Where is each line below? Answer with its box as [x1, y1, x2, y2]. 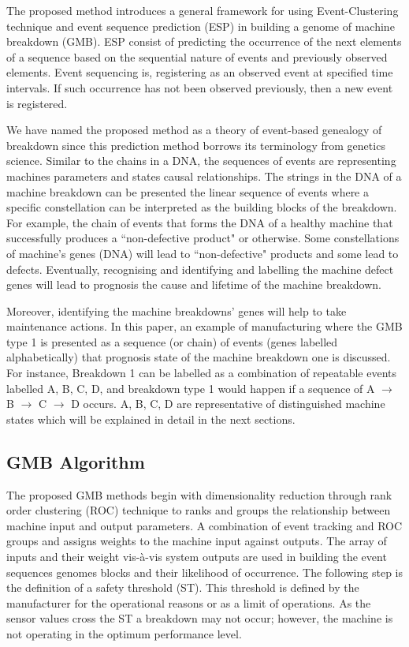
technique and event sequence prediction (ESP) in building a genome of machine [6, 17, 395, 34]
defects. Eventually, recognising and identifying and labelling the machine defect [6, 260, 394, 277]
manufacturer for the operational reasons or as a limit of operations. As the [6, 594, 371, 611]
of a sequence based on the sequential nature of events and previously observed [6, 48, 388, 65]
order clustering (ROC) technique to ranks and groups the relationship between [6, 502, 391, 518]
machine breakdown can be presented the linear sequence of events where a [6, 183, 369, 200]
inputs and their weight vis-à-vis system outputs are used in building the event [6, 548, 387, 565]
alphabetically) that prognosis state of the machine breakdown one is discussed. [6, 349, 391, 365]
